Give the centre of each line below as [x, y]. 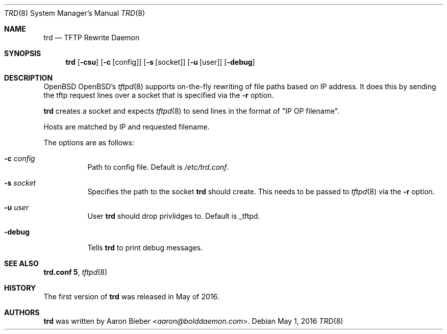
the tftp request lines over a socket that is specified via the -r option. [159, 95]
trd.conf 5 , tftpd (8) [76, 272]
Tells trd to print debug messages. [145, 248]
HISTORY [20, 288]
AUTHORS [22, 312]
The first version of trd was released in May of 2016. [131, 297]
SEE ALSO [21, 263]
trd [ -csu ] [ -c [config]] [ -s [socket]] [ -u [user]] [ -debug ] [160, 62]
